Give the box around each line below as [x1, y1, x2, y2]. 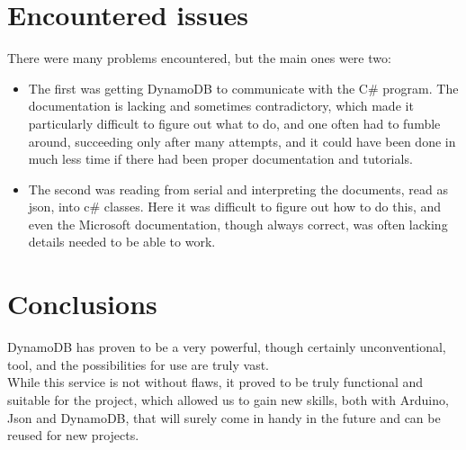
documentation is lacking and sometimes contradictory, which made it [28, 96, 414, 115]
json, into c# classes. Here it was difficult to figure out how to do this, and [28, 197, 442, 216]
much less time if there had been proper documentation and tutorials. [28, 149, 413, 168]
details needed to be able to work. [28, 232, 216, 251]
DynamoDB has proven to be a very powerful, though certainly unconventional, [7, 337, 446, 356]
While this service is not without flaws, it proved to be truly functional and [7, 373, 424, 391]
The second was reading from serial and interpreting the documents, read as [28, 179, 448, 198]
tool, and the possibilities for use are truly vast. [7, 355, 270, 373]
